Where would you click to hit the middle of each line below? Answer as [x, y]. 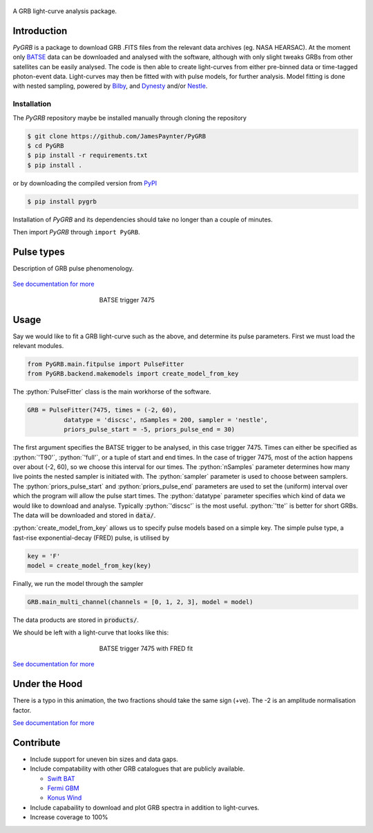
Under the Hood [48, 684]
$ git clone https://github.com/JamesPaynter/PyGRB [117, 136]
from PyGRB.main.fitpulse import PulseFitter [106, 364]
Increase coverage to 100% [69, 817]
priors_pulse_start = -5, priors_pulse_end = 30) [149, 430]
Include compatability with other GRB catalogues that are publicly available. [137, 769]
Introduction [40, 31]
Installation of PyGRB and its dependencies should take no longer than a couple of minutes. [143, 219]
